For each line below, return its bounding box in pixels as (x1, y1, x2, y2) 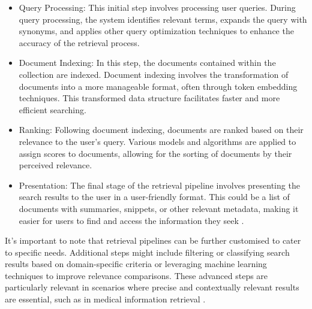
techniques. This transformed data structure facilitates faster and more (19, 92, 280, 104)
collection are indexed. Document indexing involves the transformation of (19, 68, 289, 80)
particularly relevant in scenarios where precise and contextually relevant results (5, 281, 299, 293)
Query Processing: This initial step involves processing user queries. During (19, 1, 296, 13)
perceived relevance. (19, 159, 92, 171)
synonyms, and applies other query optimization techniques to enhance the (19, 25, 294, 37)
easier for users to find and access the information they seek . (19, 214, 244, 226)
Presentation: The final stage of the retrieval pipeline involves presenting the (19, 178, 300, 191)
